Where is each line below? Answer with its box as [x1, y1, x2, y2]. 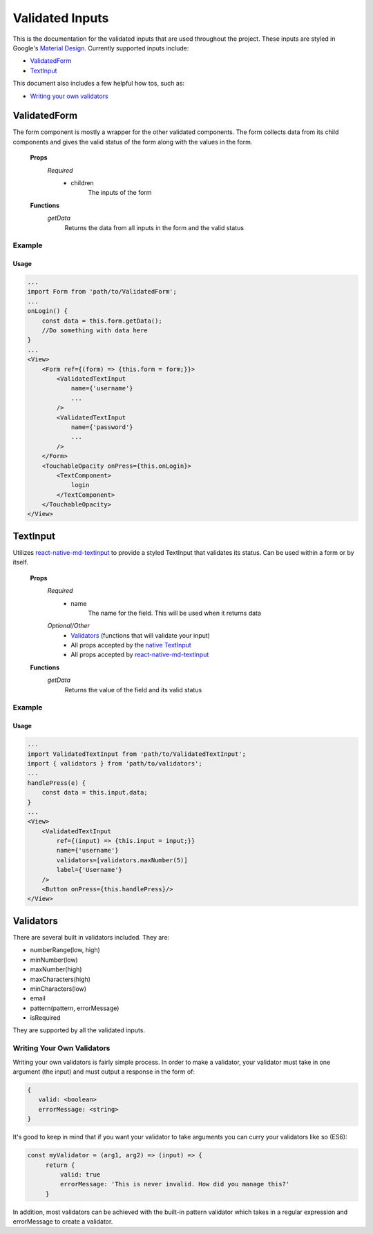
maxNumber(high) [30, 965, 82, 974]
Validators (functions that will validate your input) [70, 631, 211, 639]
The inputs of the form [88, 189, 152, 197]
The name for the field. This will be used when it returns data [88, 609, 262, 617]
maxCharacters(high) [30, 975, 91, 983]
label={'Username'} [56, 866, 122, 874]
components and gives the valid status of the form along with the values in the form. [12, 137, 253, 146]
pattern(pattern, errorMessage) [30, 1004, 119, 1012]
